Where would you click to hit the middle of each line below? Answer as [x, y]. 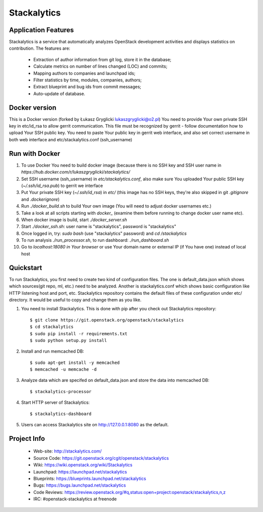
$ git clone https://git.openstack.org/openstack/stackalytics [107, 320]
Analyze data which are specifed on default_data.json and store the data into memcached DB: [115, 380]
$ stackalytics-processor [61, 391]
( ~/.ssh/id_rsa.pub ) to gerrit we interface [62, 186]
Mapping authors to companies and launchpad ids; [85, 73]
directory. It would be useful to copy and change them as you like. [75, 300]
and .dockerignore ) [40, 199]
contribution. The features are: [40, 48]
